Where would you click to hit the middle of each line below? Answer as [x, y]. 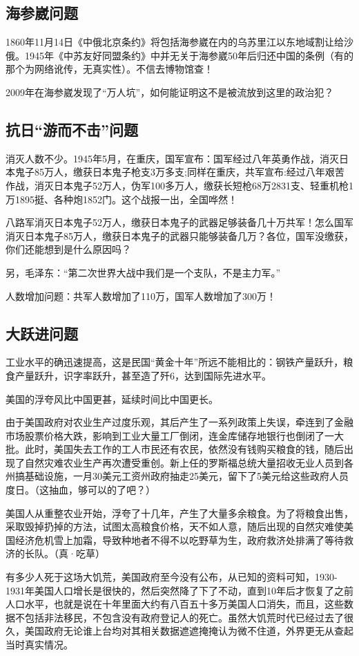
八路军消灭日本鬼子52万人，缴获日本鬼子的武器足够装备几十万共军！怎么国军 [179, 222]
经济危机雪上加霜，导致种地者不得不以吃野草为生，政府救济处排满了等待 [179, 540]
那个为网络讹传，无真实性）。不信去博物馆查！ [109, 69]
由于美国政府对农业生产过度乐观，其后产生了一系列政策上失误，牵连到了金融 [179, 422]
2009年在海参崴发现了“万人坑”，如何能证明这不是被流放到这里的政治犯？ [170, 92]
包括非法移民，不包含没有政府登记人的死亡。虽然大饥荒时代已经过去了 [184, 617]
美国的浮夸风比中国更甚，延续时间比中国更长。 [112, 399]
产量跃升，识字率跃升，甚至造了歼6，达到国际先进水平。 [143, 375]
